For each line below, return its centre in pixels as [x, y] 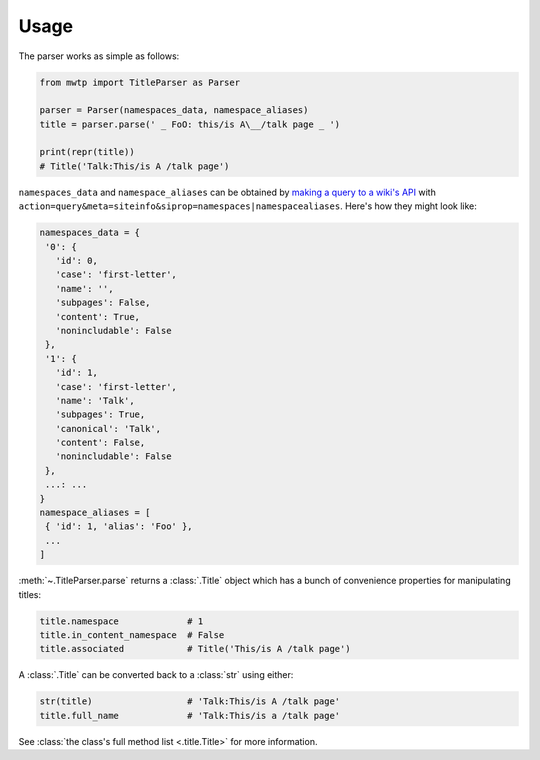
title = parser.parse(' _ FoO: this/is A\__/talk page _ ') [190, 124]
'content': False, [100, 443]
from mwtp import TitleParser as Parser [139, 82]
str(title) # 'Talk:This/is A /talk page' [190, 701]
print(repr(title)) [87, 152]
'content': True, [97, 316]
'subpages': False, [103, 303]
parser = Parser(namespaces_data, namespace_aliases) [174, 110]
